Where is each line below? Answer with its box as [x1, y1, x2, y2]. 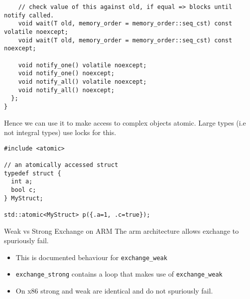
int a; [11, 178, 33, 185]
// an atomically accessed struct [4, 161, 119, 169]
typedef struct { [4, 169, 61, 177]
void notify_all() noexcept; [18, 86, 115, 94]
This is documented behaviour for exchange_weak [15, 252, 167, 262]
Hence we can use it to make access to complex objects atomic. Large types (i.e [4, 117, 246, 128]
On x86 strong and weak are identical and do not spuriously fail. [15, 286, 213, 296]
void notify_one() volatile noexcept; [18, 61, 147, 69]
